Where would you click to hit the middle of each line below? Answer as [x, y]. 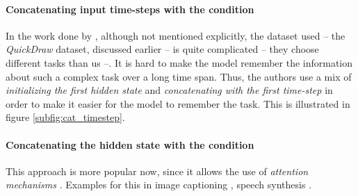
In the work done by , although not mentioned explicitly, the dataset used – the [176, 35]
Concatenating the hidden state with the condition [130, 144]
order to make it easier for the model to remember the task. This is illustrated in [178, 103]
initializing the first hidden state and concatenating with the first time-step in [169, 90]
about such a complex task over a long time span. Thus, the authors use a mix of [179, 76]
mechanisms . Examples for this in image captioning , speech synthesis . [159, 185]
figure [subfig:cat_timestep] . [65, 117]
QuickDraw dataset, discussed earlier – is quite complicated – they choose [162, 49]
